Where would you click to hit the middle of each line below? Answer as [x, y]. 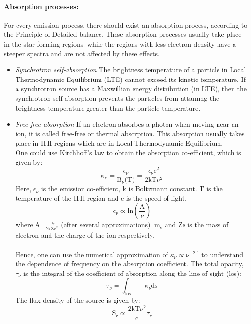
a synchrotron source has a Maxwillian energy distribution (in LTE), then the [131, 89]
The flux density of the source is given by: [78, 300]
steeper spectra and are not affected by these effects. [82, 53]
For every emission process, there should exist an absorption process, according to [126, 24]
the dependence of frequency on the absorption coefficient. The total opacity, [129, 264]
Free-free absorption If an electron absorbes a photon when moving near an [127, 124]
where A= [30, 224]
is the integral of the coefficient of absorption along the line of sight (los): [132, 273]
